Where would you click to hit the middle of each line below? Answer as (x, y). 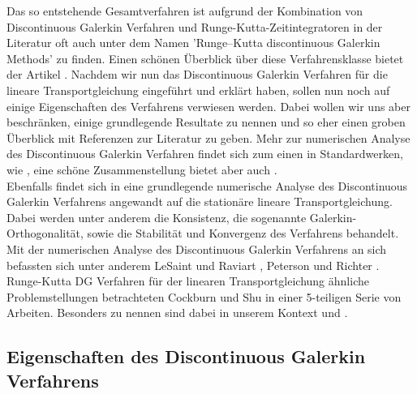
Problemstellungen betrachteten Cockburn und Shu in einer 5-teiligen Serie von (204, 296)
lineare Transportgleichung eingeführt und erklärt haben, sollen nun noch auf (198, 90)
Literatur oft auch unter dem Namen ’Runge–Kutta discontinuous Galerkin (193, 43)
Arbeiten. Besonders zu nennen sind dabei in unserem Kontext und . (177, 313)
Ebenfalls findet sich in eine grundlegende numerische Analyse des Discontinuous (207, 185)
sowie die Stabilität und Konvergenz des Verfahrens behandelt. (243, 233)
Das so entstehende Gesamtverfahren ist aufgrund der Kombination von (185, 11)
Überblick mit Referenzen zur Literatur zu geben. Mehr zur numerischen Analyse (208, 137)
